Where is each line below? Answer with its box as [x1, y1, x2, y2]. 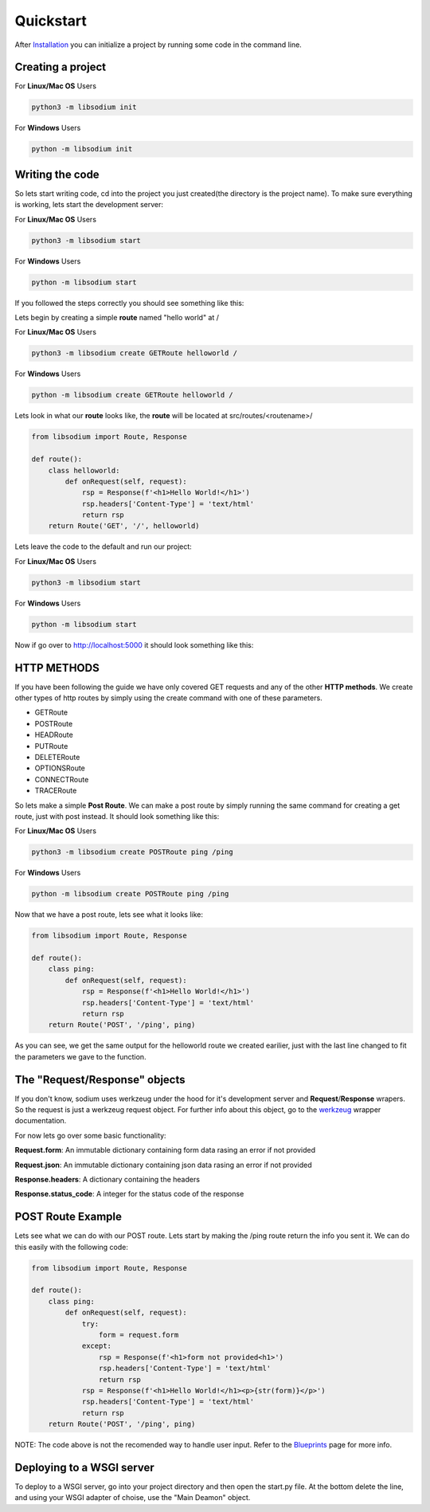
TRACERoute [34, 785, 77, 796]
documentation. [14, 1116, 67, 1126]
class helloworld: [48, 466, 120, 475]
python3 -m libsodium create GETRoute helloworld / [31, 349, 238, 358]
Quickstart [14, 12, 88, 29]
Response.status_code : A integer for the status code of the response [14, 1189, 244, 1199]
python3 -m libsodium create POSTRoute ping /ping [31, 848, 234, 856]
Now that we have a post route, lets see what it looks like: [14, 910, 203, 919]
